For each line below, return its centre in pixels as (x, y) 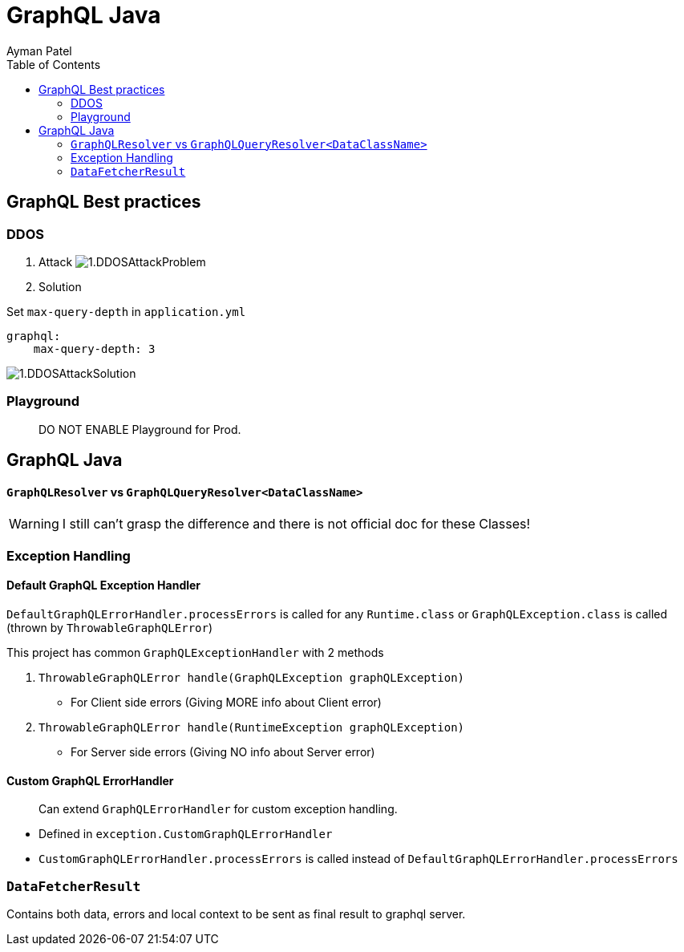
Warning (34, 524)
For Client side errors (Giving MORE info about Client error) (226, 702)
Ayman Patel (39, 51)
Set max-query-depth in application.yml (126, 311)
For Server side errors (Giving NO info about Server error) (223, 751)
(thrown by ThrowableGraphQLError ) (110, 627)
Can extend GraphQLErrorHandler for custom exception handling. (218, 809)
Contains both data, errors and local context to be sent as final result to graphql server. (236, 914)
